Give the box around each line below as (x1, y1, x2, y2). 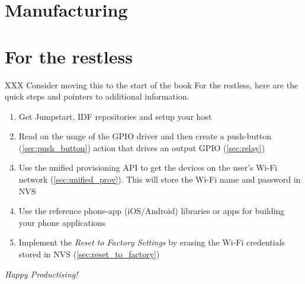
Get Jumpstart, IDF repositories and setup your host (18, 110, 212, 122)
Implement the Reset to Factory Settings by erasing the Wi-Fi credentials (18, 236, 285, 248)
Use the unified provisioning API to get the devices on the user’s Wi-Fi (18, 161, 278, 174)
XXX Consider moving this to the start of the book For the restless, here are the (5, 78, 298, 91)
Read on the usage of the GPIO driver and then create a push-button (18, 130, 272, 142)
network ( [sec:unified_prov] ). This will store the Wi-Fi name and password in (18, 173, 301, 186)
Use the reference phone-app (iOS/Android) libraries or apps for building (18, 205, 285, 217)
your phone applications (18, 216, 106, 228)
